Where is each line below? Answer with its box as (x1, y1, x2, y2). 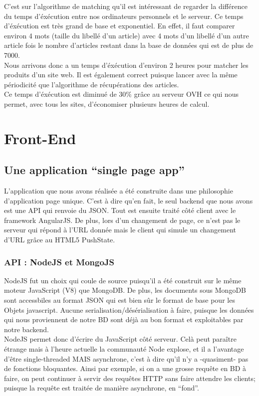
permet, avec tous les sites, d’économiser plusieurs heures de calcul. (4, 98, 210, 109)
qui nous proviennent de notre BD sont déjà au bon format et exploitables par (4, 314, 244, 325)
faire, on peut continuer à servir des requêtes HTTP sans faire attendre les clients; (4, 373, 256, 383)
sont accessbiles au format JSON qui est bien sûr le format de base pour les (4, 295, 235, 305)
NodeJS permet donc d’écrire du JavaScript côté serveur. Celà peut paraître (4, 334, 237, 344)
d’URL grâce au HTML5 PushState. (4, 234, 115, 245)
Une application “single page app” (4, 162, 185, 178)
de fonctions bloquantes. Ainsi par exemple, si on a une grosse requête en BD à (4, 363, 247, 374)
